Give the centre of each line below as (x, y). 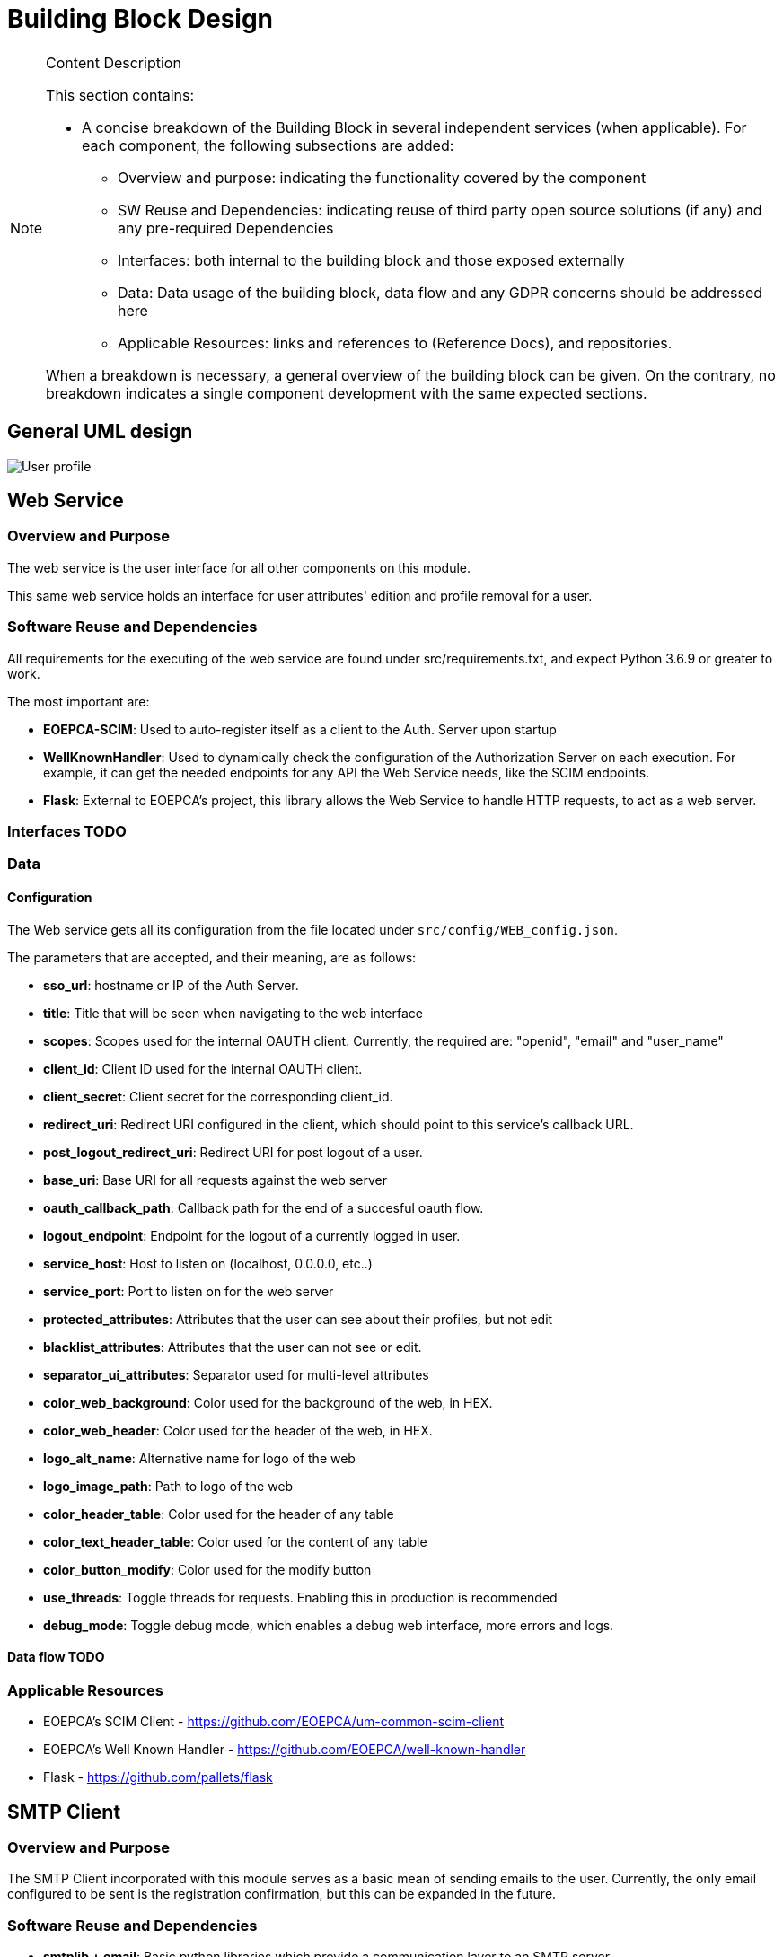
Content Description (114, 62)
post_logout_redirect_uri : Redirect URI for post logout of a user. (233, 1152)
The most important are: (79, 701)
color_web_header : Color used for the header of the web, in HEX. (238, 1430)
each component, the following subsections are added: (268, 145)
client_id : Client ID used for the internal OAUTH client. (203, 1068)
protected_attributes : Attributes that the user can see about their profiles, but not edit (298, 1319)
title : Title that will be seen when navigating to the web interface (233, 1013)
